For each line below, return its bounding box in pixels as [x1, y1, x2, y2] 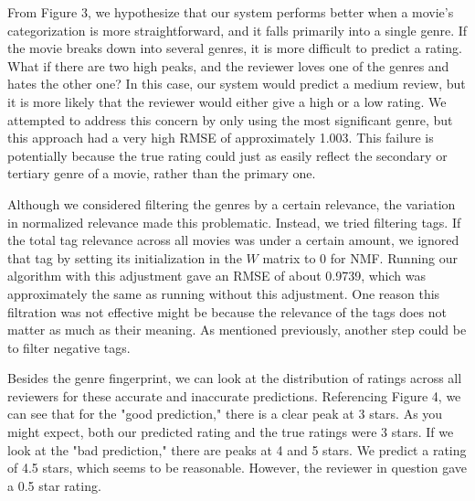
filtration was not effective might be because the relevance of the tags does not [7, 302, 447, 321]
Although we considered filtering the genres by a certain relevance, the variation [7, 194, 456, 213]
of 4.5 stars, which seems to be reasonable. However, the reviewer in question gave [7, 458, 468, 477]
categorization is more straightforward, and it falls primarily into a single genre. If [7, 20, 468, 39]
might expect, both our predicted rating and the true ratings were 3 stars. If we [7, 422, 454, 442]
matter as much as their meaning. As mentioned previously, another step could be [7, 320, 467, 339]
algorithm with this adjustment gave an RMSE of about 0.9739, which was [7, 266, 427, 285]
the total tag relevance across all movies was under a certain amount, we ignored [7, 230, 459, 250]
